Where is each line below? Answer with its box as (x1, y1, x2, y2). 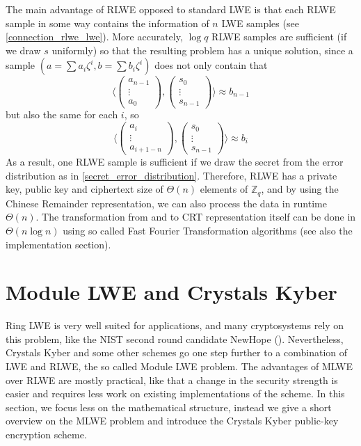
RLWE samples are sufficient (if (211, 29, 347, 44)
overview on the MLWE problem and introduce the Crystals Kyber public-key (6, 413, 339, 428)
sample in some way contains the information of (6, 15, 209, 30)
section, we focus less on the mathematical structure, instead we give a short (6, 399, 332, 414)
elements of (200, 182, 248, 196)
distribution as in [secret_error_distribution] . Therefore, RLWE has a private (6, 168, 337, 182)
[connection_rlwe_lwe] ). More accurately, (6, 29, 183, 44)
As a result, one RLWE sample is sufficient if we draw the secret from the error (6, 154, 344, 169)
